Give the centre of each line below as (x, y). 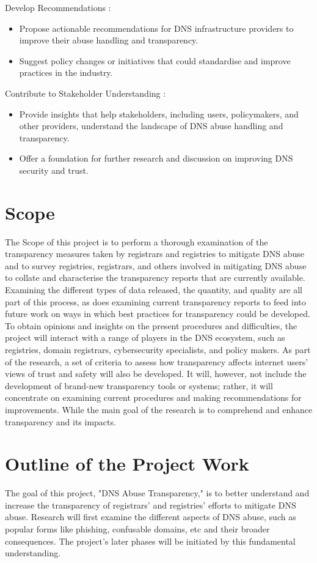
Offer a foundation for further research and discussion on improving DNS (156, 158)
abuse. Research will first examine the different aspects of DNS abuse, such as (151, 517)
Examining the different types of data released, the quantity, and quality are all (154, 290)
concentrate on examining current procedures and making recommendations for (153, 397)
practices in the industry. (66, 73)
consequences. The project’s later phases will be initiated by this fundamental (150, 541)
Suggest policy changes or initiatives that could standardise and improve (155, 60)
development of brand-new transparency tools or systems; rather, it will (139, 385)
